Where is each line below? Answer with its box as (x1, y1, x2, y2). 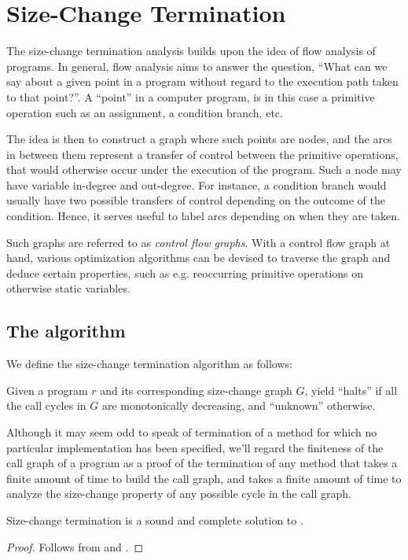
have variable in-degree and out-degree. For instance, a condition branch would (6, 176, 387, 193)
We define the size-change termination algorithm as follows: (6, 356, 292, 372)
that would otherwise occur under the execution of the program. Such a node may (6, 161, 402, 178)
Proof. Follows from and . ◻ (6, 538, 144, 554)
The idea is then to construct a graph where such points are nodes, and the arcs (6, 131, 392, 147)
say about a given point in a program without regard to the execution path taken (6, 73, 399, 90)
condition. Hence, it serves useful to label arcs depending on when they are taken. (6, 208, 400, 224)
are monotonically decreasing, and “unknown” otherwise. (101, 397, 376, 414)
